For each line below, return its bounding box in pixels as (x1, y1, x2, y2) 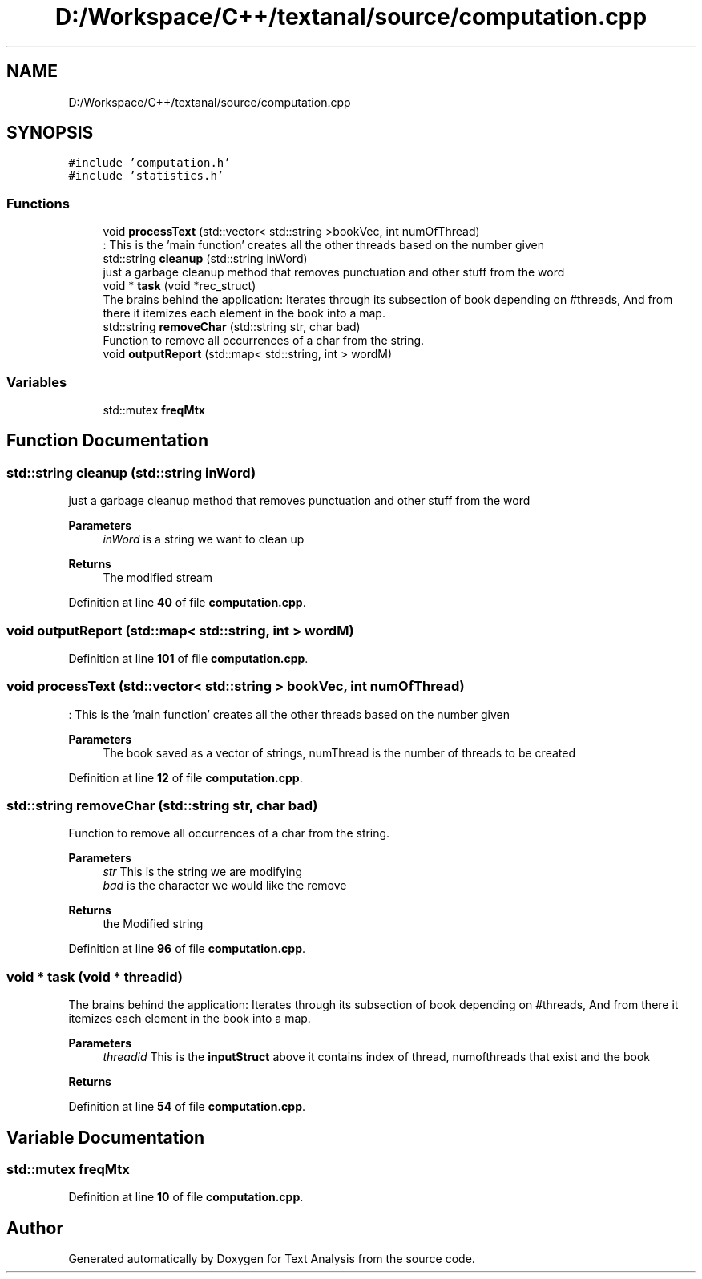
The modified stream (103, 571, 213, 585)
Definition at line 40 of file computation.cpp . (68, 595, 306, 610)
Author (6, 1217, 63, 1238)
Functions (6, 195, 70, 212)
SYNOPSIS (6, 123, 94, 143)
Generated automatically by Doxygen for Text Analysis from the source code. (68, 1252, 475, 1266)
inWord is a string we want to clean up (103, 532, 305, 547)
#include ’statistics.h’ (68, 169, 224, 183)
